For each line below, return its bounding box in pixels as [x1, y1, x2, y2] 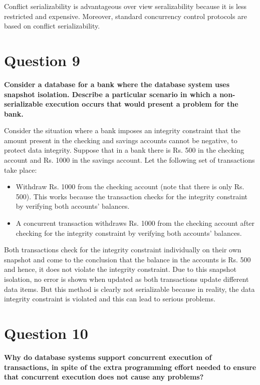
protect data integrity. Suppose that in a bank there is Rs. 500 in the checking [4, 145, 244, 155]
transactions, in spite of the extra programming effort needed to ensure [4, 361, 256, 372]
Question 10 [4, 322, 88, 343]
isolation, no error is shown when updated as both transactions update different [4, 274, 249, 284]
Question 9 [4, 50, 80, 70]
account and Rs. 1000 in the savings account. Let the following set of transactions [4, 155, 255, 165]
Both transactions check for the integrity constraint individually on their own [4, 244, 241, 255]
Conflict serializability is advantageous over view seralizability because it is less [4, 1, 247, 11]
